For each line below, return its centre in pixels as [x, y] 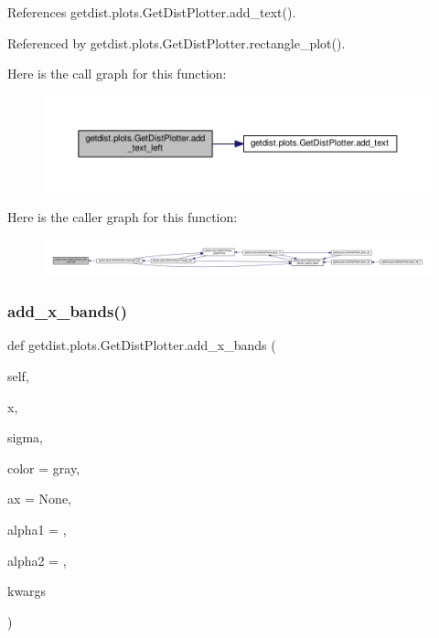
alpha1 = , [37, 529]
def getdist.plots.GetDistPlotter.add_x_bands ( [142, 345]
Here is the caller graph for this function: [123, 217]
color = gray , [44, 468]
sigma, [25, 437]
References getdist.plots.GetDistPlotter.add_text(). [152, 12]
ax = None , [40, 499]
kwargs [27, 591]
